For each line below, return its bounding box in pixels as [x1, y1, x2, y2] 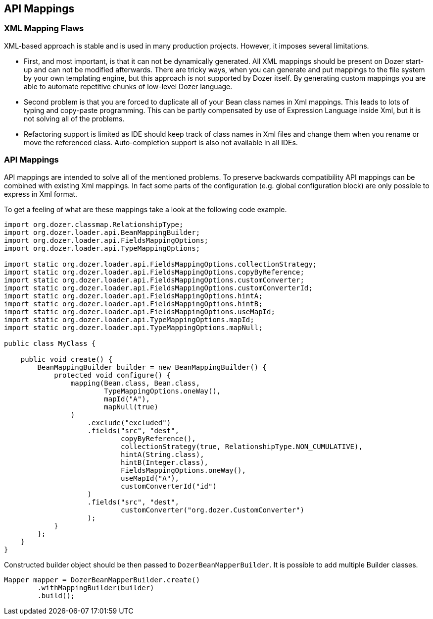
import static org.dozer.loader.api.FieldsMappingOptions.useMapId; [4, 307, 275, 316]
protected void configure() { [54, 371, 171, 379]
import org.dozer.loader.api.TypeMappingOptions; [4, 244, 200, 252]
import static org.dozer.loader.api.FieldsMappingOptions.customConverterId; [4, 283, 313, 292]
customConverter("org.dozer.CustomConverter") [121, 506, 304, 514]
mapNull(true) [104, 402, 158, 411]
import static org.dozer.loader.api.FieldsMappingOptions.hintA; [4, 291, 263, 300]
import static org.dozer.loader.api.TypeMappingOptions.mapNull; [4, 323, 263, 332]
